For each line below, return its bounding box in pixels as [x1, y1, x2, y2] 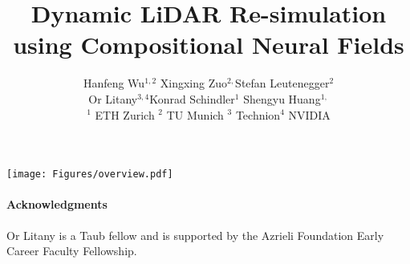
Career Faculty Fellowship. [6, 242, 137, 259]
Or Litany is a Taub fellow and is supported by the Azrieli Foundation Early [6, 226, 384, 243]
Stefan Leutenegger [235, 75, 330, 91]
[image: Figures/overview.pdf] [6, 169, 173, 181]
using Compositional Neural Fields [13, 28, 404, 61]
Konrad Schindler [149, 90, 235, 107]
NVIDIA [288, 106, 331, 123]
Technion [235, 106, 281, 123]
